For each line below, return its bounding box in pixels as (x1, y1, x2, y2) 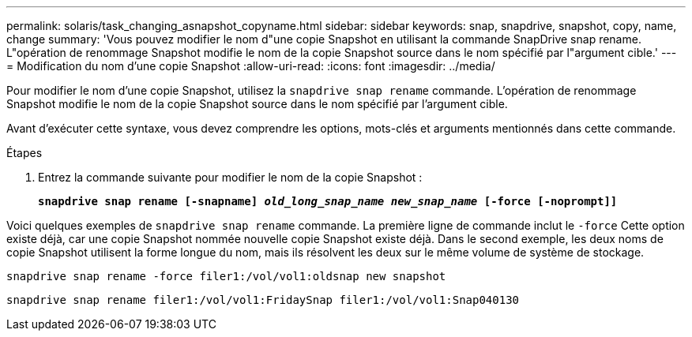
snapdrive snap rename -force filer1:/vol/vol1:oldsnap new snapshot (6, 270, 446, 283)
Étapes (6, 146, 43, 159)
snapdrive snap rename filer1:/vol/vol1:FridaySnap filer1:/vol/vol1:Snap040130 (6, 294, 520, 306)
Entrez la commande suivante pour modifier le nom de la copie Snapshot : (38, 170, 423, 184)
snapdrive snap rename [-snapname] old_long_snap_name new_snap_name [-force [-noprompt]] (38, 195, 618, 208)
